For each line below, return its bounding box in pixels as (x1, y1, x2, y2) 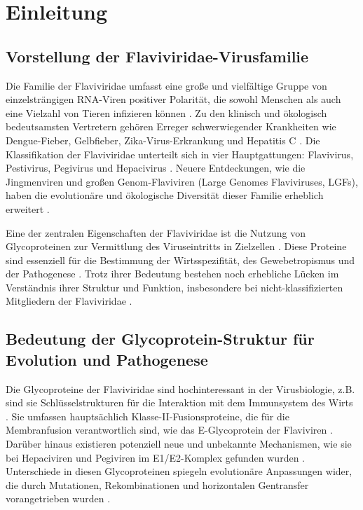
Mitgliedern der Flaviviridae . (6, 294, 132, 308)
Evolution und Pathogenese (6, 348, 208, 370)
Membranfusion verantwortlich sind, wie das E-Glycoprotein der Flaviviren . (6, 422, 333, 437)
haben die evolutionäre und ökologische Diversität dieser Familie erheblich (6, 188, 324, 202)
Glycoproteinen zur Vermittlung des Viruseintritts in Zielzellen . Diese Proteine (6, 239, 347, 254)
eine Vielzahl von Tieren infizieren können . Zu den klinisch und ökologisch (6, 105, 327, 120)
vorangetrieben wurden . (6, 491, 111, 506)
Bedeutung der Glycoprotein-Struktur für (6, 328, 315, 350)
